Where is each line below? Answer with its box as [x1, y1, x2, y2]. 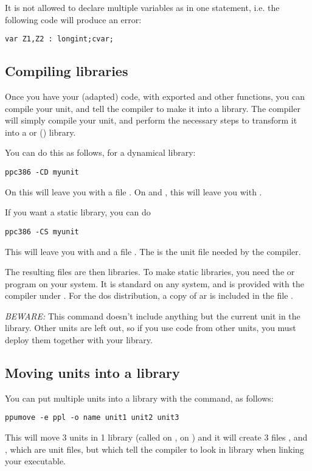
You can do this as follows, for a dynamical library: [5, 146, 196, 159]
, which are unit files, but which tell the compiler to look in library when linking [5, 442, 304, 455]
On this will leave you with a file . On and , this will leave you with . [5, 185, 262, 198]
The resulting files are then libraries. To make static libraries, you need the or [5, 265, 295, 278]
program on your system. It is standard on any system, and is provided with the [5, 277, 304, 290]
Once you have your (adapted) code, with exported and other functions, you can [5, 90, 305, 103]
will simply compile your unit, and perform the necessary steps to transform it [5, 114, 297, 127]
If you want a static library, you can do [5, 206, 151, 218]
